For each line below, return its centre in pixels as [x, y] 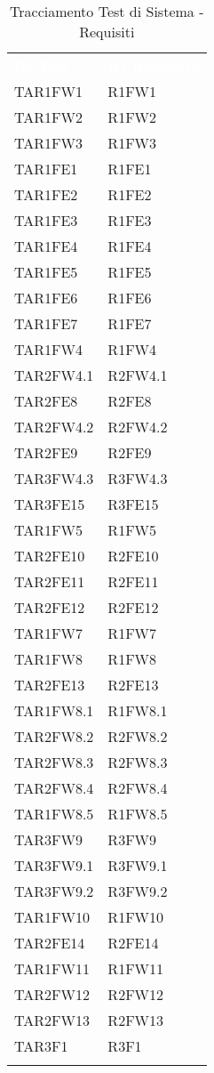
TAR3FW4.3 [54, 478]
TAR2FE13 [50, 685]
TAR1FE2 [46, 194]
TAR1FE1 [46, 169]
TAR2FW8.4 [54, 788]
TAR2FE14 [50, 943]
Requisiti [107, 32]
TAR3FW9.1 [54, 865]
